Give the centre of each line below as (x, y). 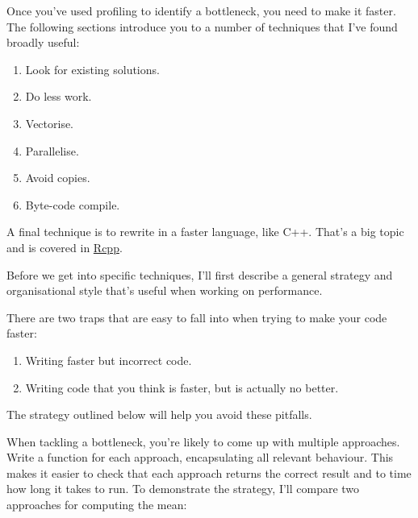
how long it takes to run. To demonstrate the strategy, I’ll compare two (183, 489)
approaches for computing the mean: (97, 505)
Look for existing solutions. (92, 69)
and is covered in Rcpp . (65, 247)
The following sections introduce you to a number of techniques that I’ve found (202, 26)
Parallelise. (52, 150)
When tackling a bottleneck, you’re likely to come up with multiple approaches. (203, 441)
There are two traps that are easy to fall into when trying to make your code (197, 317)
